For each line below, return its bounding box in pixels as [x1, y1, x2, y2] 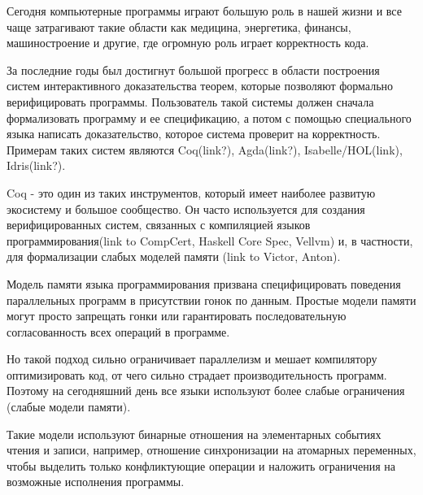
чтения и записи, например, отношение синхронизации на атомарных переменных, [7, 441, 416, 458]
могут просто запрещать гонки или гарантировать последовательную [7, 307, 347, 324]
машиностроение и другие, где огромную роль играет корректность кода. [7, 34, 369, 51]
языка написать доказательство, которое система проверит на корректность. [7, 125, 381, 142]
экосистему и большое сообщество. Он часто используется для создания [7, 200, 365, 217]
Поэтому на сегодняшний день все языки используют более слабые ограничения [7, 382, 405, 399]
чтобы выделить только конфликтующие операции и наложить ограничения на [7, 457, 395, 474]
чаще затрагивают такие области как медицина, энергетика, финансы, [7, 18, 351, 35]
